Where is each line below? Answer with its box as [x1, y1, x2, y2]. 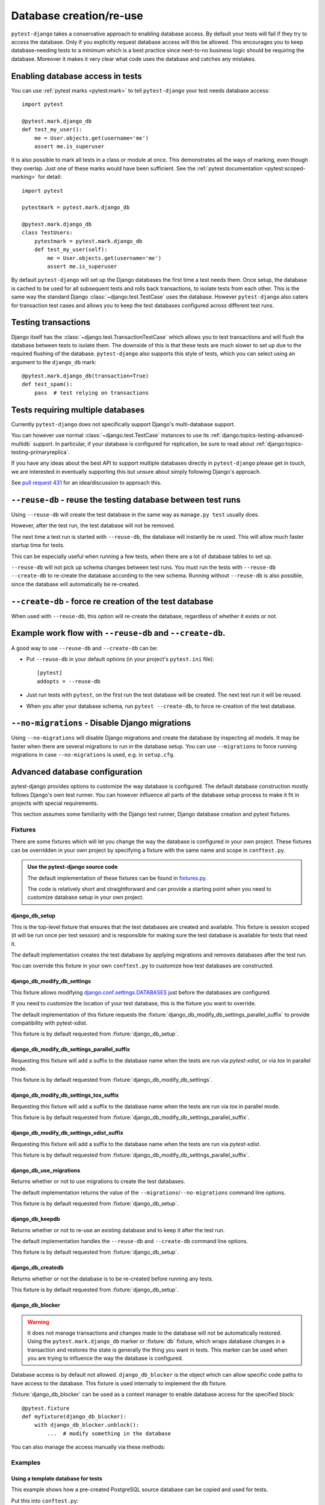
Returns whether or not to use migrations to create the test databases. [11, 1178, 186, 1185]
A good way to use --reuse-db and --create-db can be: [11, 644, 158, 651]
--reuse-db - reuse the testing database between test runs [11, 494, 241, 505]
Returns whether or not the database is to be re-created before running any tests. [11, 1275, 214, 1282]
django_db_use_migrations [11, 1167, 81, 1174]
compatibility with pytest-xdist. [11, 1019, 88, 1026]
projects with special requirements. [11, 799, 99, 807]
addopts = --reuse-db [37, 678, 101, 684]
